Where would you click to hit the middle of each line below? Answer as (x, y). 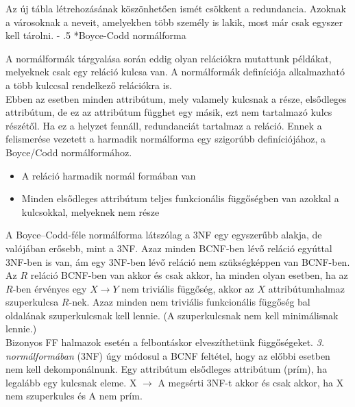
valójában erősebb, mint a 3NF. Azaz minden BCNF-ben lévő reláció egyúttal (169, 248)
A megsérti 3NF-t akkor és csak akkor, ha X (251, 382)
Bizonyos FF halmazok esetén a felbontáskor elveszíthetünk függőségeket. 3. (165, 342)
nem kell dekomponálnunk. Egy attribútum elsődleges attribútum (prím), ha (167, 369)
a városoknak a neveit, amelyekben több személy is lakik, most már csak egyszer (174, 22)
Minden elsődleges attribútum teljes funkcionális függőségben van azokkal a (180, 198)
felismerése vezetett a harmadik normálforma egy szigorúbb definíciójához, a (166, 139)
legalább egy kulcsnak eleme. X (71, 382)
